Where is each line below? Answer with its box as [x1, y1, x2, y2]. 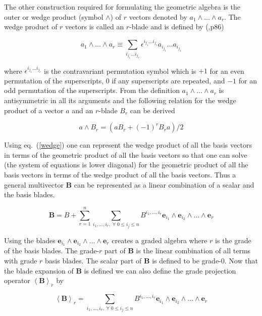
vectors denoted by [129, 11, 187, 22]
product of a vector [4, 105, 64, 115]
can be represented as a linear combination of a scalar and [74, 179, 254, 190]
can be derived [130, 105, 175, 115]
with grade [4, 255, 37, 265]
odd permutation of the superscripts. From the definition [4, 85, 180, 96]
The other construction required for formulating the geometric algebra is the [4, 2, 240, 12]
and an [72, 105, 93, 115]
